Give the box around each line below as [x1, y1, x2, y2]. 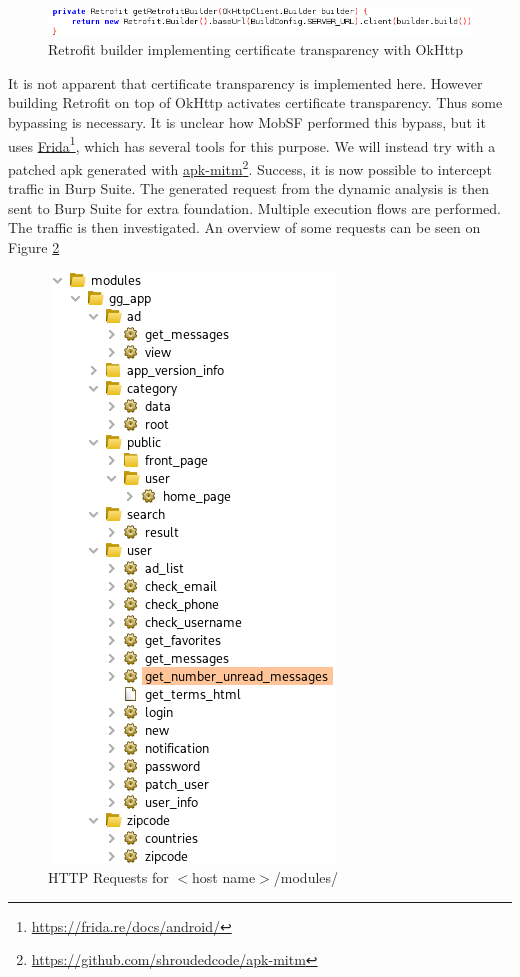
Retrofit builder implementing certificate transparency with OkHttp [48, 39, 464, 60]
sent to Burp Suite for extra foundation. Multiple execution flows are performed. [8, 197, 501, 218]
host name [192, 867, 256, 888]
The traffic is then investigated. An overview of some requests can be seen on [8, 217, 481, 238]
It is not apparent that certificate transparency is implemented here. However [8, 72, 483, 93]
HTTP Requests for [48, 867, 169, 888]
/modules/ [273, 867, 339, 888]
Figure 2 [8, 236, 60, 257]
